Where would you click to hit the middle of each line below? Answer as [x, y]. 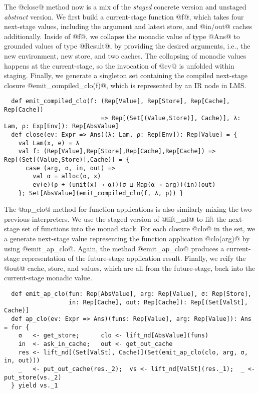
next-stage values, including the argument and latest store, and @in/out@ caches [128, 26]
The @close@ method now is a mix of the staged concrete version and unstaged [125, 7]
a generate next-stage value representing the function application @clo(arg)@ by [127, 238]
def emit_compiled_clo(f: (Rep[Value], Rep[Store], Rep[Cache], [121, 101]
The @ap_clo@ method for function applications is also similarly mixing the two [128, 209]
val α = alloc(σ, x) [67, 176]
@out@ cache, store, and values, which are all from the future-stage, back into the [130, 268]
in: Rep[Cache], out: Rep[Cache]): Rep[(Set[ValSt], [158, 302]
